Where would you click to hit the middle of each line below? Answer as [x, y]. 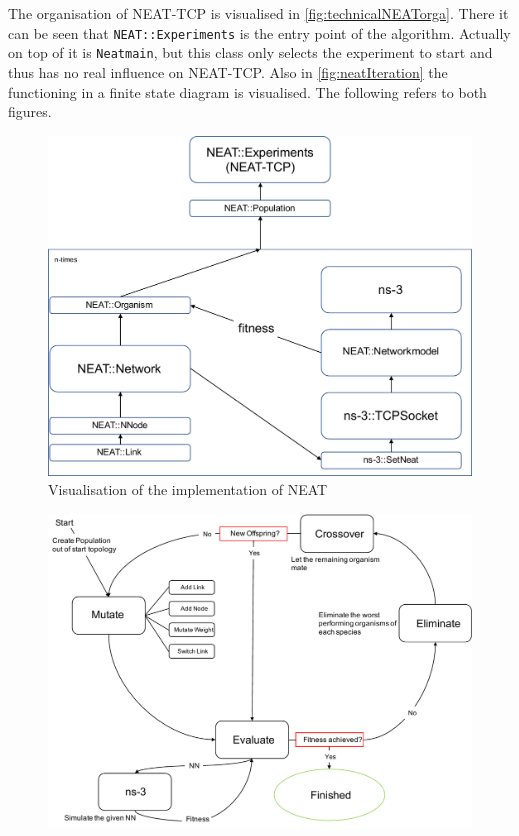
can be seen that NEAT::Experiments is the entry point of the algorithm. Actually [259, 32]
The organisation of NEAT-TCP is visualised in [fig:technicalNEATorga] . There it [258, 13]
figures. [30, 111]
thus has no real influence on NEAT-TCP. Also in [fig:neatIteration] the [228, 71]
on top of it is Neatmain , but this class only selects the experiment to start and [250, 52]
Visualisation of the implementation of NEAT [188, 489]
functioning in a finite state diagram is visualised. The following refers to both [247, 91]
